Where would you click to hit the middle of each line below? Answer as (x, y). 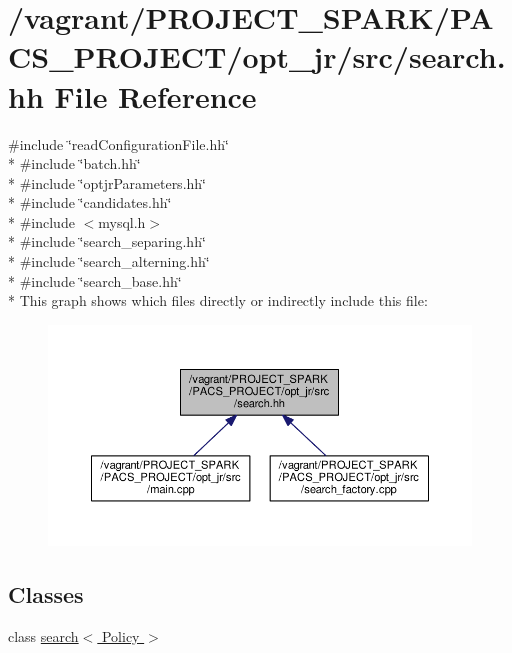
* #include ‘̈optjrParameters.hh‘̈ (107, 182)
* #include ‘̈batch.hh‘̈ (74, 163)
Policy (120, 636)
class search (43, 636)
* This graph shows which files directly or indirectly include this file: (218, 300)
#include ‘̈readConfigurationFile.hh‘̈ (118, 143)
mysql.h (122, 221)
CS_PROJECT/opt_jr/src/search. (257, 56)
